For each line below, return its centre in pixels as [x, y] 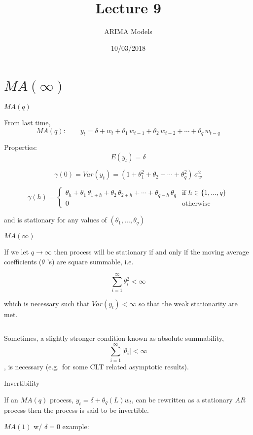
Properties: [20, 147]
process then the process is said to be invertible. [76, 410]
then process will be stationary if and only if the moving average [151, 252]
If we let [17, 252]
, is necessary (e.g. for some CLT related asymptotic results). [96, 366]
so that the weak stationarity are [188, 304]
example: [76, 426]
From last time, [27, 123]
